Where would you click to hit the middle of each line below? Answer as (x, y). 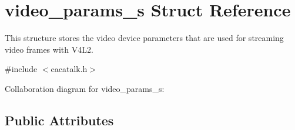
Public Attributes (59, 120)
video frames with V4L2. (49, 49)
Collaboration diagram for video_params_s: (85, 88)
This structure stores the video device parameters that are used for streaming (144, 38)
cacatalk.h (69, 69)
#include (21, 69)
